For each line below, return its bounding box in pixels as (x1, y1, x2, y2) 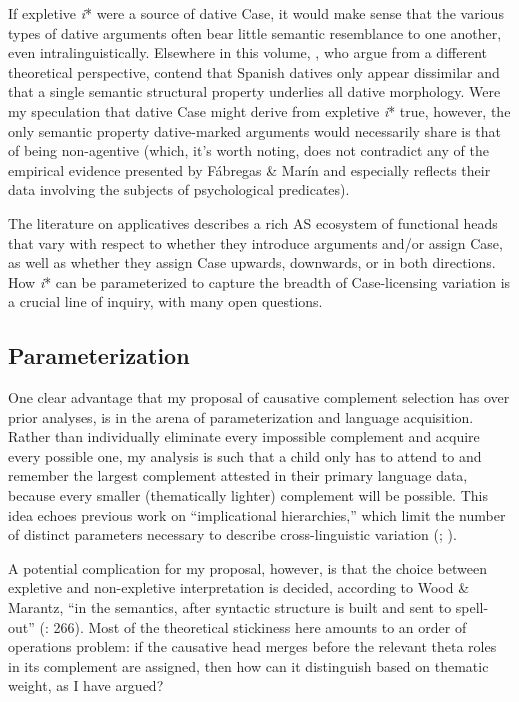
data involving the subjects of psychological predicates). (8, 179, 350, 200)
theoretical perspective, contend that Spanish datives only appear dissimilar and (8, 61, 500, 82)
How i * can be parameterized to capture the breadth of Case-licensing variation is (8, 271, 511, 292)
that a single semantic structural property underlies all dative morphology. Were (8, 81, 501, 102)
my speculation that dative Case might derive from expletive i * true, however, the (8, 100, 511, 121)
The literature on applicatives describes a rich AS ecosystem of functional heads (8, 212, 498, 233)
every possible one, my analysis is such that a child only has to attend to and (8, 445, 482, 466)
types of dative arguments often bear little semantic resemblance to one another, (8, 22, 502, 43)
